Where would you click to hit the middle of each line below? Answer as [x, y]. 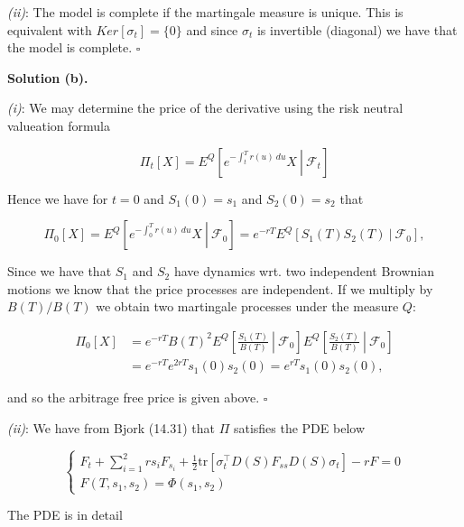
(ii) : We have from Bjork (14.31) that [111, 427]
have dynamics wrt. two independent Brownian [304, 271]
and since [212, 29]
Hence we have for [58, 198]
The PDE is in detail [65, 515]
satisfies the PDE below [299, 427]
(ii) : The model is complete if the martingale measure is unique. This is [205, 12]
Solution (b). [48, 77]
